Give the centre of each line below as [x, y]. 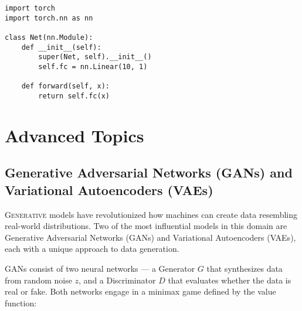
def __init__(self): [61, 47]
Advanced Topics [74, 135]
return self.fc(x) [74, 96]
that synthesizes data [245, 268]
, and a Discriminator [117, 280]
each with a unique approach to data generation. [92, 249]
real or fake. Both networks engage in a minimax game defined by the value [140, 291]
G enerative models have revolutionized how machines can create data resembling [151, 214]
